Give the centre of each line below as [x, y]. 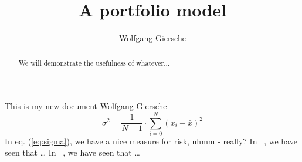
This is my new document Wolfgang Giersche [86, 106]
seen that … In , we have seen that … [72, 152]
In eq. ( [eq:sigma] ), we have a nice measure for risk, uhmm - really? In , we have [151, 141]
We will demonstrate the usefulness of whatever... [94, 63]
